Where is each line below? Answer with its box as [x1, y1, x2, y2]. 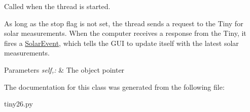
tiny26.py [4, 98, 33, 109]
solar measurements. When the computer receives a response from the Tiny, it [4, 28, 246, 38]
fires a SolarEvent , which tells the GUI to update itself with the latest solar [4, 37, 239, 48]
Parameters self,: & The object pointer [4, 64, 125, 75]
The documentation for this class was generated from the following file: [4, 81, 225, 92]
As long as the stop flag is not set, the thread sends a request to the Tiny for [4, 18, 243, 28]
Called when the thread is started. [4, 1, 111, 11]
